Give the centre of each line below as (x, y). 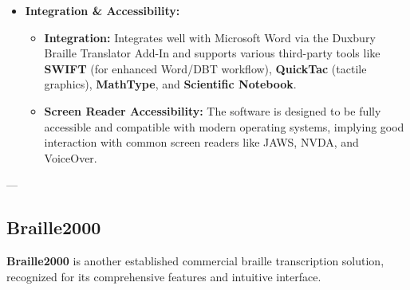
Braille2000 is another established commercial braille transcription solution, (195, 261)
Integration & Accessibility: (102, 10)
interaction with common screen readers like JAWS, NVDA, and (201, 142)
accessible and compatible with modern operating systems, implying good (224, 126)
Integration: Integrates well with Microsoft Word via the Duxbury (210, 37)
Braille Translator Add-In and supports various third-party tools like (212, 53)
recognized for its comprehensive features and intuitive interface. (164, 276)
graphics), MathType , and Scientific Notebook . (170, 84)
